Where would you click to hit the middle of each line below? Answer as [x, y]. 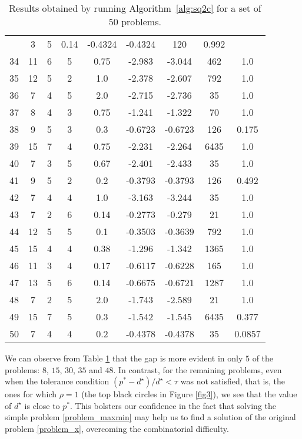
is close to [42, 405]
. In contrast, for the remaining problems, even [198, 369]
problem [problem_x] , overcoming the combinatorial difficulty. [117, 428]
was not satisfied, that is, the [233, 381]
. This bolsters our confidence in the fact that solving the [173, 405]
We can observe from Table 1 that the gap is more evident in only [124, 358]
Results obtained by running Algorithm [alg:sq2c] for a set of [135, 8]
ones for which [31, 394]
